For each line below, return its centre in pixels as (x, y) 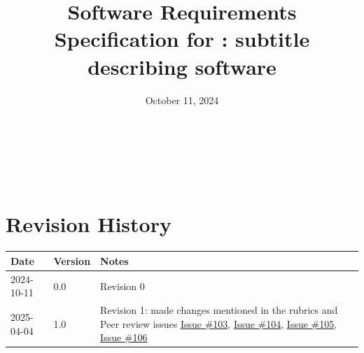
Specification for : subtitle (182, 39)
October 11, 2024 (182, 100)
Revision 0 (122, 286)
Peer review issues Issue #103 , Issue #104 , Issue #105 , (219, 323)
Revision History (89, 224)
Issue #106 (124, 337)
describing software (182, 66)
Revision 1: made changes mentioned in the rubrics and (219, 310)
